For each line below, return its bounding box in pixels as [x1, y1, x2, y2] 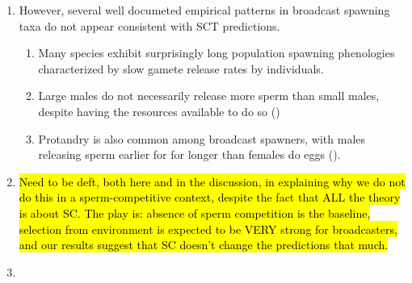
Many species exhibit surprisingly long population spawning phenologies [38, 44, 395, 61]
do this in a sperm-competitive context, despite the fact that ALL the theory [19, 189, 401, 206]
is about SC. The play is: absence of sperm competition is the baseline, [19, 204, 371, 221]
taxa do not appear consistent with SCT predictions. [19, 17, 280, 34]
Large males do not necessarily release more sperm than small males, [38, 87, 380, 104]
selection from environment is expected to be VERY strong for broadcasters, [19, 220, 397, 237]
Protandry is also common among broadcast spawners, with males [38, 130, 366, 147]
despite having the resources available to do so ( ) [38, 102, 280, 119]
